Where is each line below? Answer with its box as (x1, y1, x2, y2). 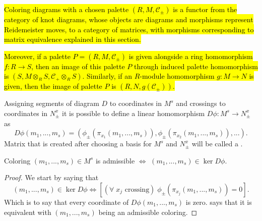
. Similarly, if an (82, 71, 132, 81)
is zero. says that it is (185, 196, 252, 207)
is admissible (95, 155, 135, 165)
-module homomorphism (140, 71, 215, 81)
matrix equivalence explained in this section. (4, 34, 141, 44)
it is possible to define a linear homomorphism (62, 107, 205, 118)
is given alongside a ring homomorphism (128, 50, 253, 61)
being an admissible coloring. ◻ (98, 206, 198, 217)
